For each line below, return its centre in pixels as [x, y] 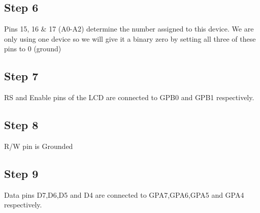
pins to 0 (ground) [33, 49]
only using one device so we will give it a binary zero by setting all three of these [130, 38]
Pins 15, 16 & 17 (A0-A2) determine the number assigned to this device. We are [129, 29]
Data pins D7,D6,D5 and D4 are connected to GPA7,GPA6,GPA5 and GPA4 [124, 194]
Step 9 [21, 173]
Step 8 [21, 125]
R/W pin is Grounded [39, 146]
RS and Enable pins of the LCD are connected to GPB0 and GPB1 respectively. [129, 97]
